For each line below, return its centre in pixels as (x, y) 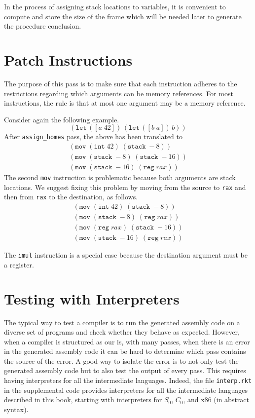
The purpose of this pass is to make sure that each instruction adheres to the (121, 83)
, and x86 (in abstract (216, 399)
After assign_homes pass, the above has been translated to (93, 136)
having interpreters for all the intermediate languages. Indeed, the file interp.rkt (128, 380)
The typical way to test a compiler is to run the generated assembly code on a (122, 322)
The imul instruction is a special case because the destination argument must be (126, 255)
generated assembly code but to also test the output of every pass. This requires (125, 370)
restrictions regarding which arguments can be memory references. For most (119, 93)
